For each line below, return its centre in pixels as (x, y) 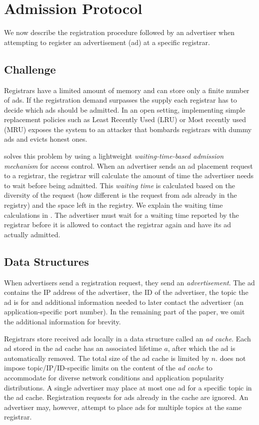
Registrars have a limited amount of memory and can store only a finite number (127, 90)
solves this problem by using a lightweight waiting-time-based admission (114, 156)
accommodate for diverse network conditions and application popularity (114, 377)
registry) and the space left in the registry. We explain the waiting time (113, 205)
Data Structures (46, 261)
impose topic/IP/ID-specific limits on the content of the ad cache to (108, 368)
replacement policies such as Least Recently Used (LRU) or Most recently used (125, 119)
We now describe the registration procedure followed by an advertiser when (119, 32)
